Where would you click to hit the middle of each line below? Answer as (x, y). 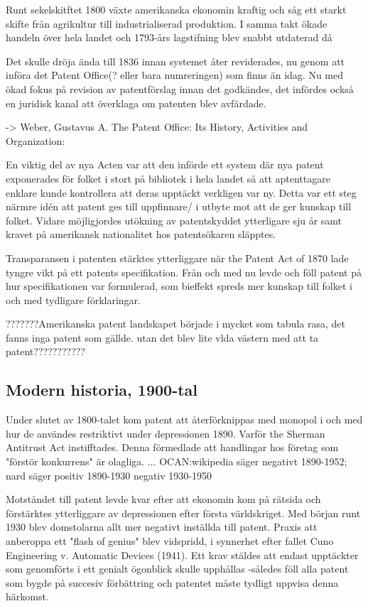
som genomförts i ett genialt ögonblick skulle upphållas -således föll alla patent (177, 569)
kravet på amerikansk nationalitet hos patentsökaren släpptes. (141, 234)
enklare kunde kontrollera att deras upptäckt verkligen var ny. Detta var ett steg (181, 192)
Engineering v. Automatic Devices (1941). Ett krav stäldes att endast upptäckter (182, 554)
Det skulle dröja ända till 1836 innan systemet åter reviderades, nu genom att (175, 61)
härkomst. (27, 596)
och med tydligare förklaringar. (73, 299)
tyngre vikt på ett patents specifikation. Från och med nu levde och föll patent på (184, 272)
